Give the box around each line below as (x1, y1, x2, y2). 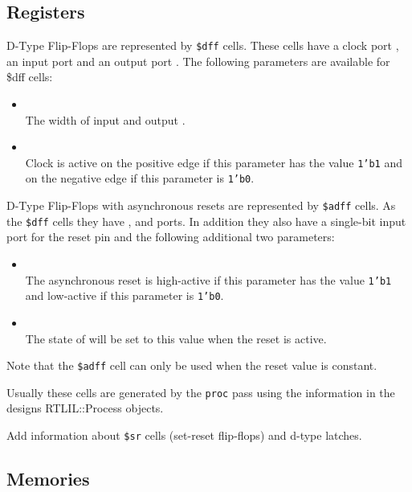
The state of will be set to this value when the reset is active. (25, 330, 327, 346)
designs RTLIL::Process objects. (6, 400, 164, 416)
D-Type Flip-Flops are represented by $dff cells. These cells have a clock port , (6, 37, 399, 54)
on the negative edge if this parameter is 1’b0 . (25, 170, 255, 187)
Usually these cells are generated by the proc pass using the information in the (6, 383, 395, 400)
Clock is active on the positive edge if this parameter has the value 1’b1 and (25, 154, 403, 170)
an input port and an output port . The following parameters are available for (6, 52, 390, 69)
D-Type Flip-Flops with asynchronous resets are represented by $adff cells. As (6, 197, 396, 214)
